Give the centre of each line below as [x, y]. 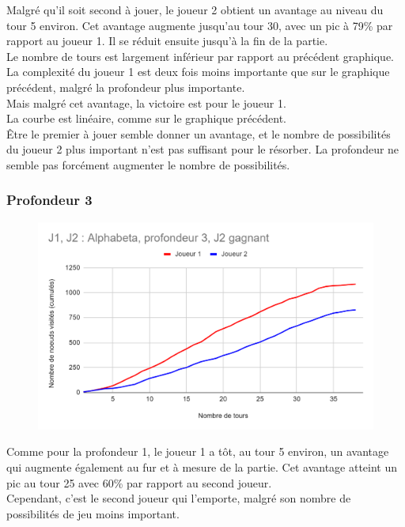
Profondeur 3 [49, 200]
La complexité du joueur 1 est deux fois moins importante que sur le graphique [198, 72]
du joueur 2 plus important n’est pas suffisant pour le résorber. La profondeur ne [203, 149]
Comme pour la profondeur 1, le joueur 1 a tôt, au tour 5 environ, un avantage [198, 451]
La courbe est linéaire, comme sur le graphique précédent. [147, 118]
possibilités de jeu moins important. [93, 513]
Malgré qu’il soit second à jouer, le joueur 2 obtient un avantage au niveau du [195, 9]
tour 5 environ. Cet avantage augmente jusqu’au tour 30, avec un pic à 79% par [200, 25]
